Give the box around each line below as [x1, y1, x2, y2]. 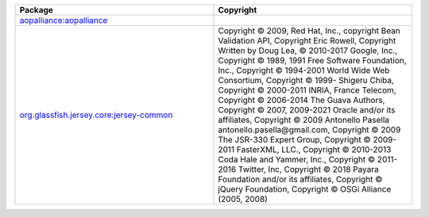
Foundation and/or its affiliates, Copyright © [218, 174, 383, 185]
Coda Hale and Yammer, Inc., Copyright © [218, 154, 376, 165]
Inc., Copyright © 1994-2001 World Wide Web [218, 65, 390, 75]
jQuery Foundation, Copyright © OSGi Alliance [218, 184, 392, 194]
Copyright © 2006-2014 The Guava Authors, [218, 95, 385, 105]
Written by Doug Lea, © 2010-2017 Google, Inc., [218, 45, 398, 55]
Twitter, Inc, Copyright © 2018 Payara [238, 164, 379, 174]
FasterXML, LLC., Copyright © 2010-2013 [236, 144, 392, 154]
